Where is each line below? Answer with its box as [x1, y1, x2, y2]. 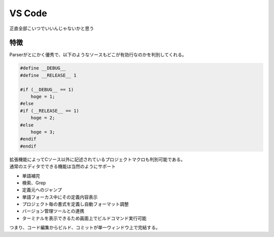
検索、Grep [22, 180, 46, 186]
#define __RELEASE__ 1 [20, 72, 77, 78]
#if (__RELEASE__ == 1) [20, 108, 80, 113]
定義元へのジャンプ [22, 187, 62, 193]
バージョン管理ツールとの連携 [22, 208, 85, 214]
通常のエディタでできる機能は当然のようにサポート [9, 164, 116, 170]
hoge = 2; [30, 115, 55, 121]
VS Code [9, 8, 48, 19]
